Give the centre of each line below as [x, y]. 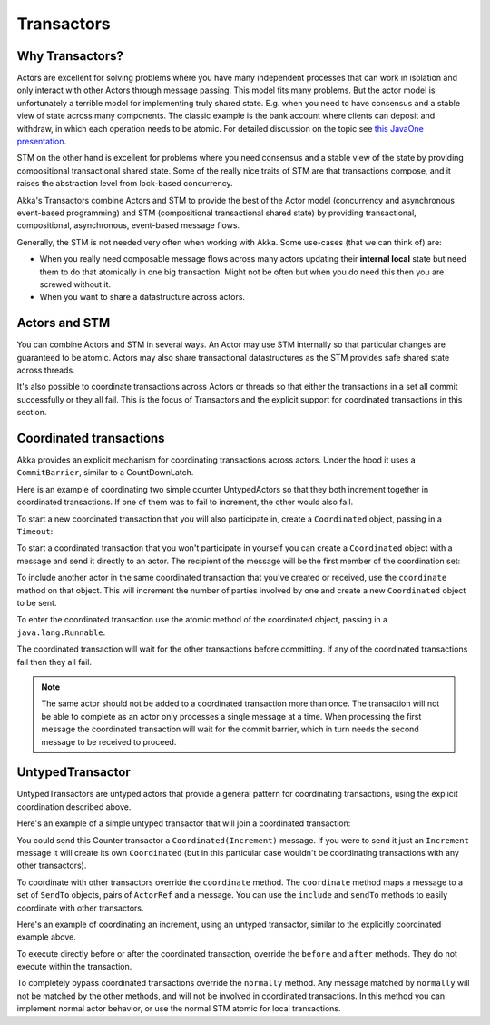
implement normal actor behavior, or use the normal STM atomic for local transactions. [179, 1009]
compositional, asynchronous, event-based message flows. [128, 225]
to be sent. [37, 602]
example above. [47, 937]
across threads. [46, 370]
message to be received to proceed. [109, 741]
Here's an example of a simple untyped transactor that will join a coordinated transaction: [184, 823]
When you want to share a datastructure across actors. [142, 297]
